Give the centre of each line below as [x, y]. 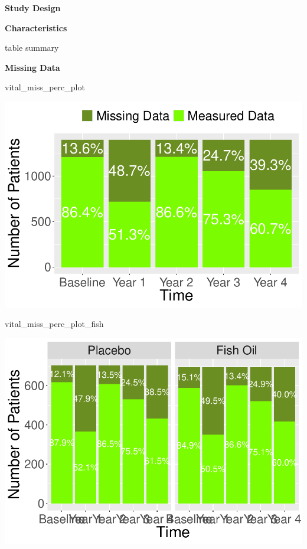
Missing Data [32, 67]
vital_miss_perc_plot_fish [54, 324]
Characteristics [36, 27]
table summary [32, 48]
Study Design [33, 8]
